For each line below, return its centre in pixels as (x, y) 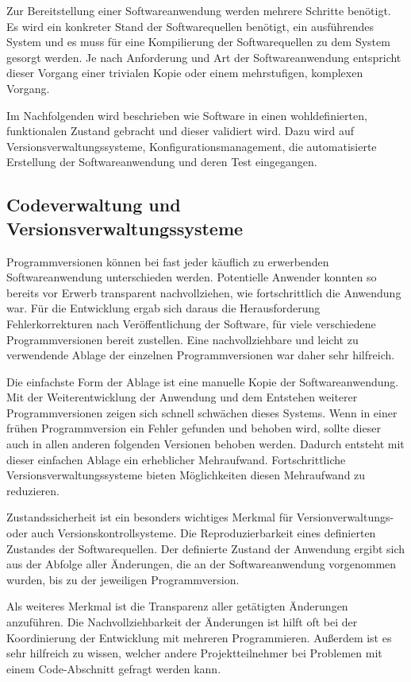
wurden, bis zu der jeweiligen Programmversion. (123, 579)
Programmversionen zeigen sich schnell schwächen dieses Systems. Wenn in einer (202, 412)
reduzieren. (33, 490)
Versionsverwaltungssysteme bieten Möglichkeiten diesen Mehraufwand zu (186, 475)
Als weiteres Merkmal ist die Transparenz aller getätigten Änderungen (177, 606)
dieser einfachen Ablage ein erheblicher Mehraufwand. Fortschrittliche (176, 459)
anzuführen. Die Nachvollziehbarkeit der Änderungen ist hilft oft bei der (182, 622)
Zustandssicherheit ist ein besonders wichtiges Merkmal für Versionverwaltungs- (200, 517)
